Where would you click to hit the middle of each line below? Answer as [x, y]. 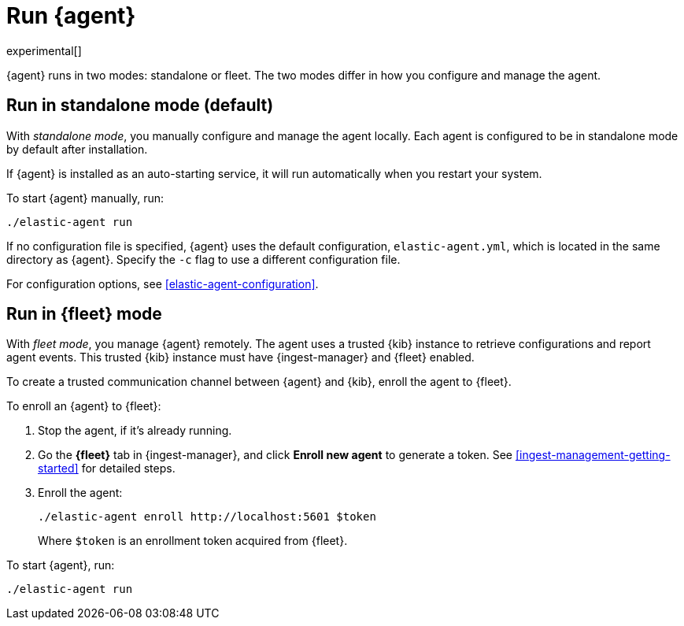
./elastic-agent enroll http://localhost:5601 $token [207, 517]
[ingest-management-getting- [593, 455]
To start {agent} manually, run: [85, 198]
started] [58, 469]
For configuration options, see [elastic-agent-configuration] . [163, 283]
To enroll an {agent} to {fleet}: [84, 406]
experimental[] [44, 50]
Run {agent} [71, 16]
